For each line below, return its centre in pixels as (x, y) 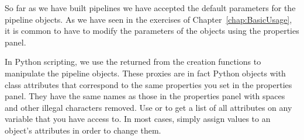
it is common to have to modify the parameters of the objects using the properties (152, 31)
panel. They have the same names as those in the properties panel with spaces (145, 96)
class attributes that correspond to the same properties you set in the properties (148, 84)
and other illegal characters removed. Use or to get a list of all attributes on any (148, 107)
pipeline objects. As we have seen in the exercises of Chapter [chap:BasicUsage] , (148, 19)
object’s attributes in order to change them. (83, 130)
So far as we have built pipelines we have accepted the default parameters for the (150, 8)
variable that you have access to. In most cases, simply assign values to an (138, 119)
